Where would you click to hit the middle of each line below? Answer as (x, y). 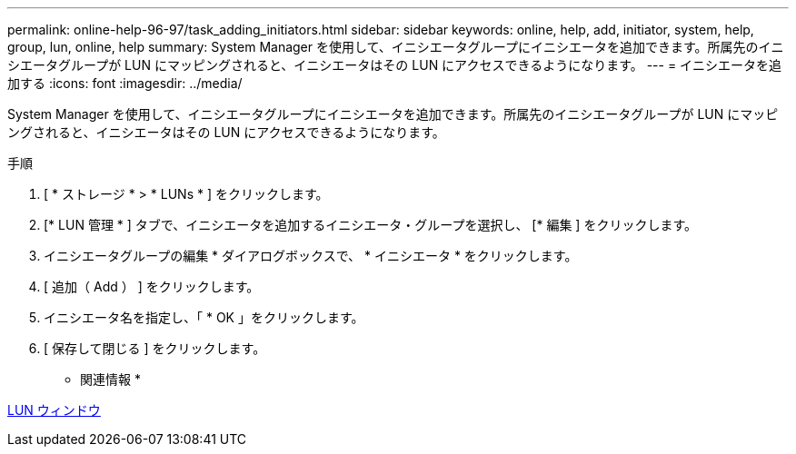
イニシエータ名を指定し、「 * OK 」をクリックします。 (204, 317)
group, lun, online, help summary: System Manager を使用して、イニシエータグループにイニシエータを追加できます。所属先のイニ (396, 47)
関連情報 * (110, 379)
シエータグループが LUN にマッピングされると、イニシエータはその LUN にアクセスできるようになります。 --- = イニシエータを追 (395, 65)
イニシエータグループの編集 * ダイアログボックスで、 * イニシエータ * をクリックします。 (311, 256)
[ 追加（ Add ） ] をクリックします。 (152, 286)
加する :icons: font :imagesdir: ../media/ (125, 83)
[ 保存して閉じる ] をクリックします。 (155, 348)
